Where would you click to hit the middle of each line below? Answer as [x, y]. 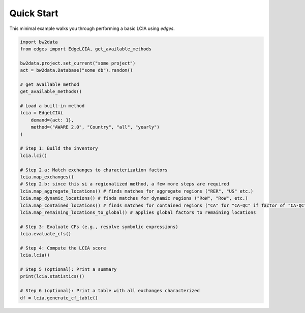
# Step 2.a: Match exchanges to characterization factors [94, 170]
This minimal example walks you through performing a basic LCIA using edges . [92, 28]
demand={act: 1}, [52, 120]
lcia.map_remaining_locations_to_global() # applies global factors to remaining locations [138, 212]
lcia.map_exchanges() [47, 177]
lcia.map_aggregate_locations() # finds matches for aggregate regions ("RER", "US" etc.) [137, 191]
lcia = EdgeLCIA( [42, 113]
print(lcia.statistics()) [52, 276]
